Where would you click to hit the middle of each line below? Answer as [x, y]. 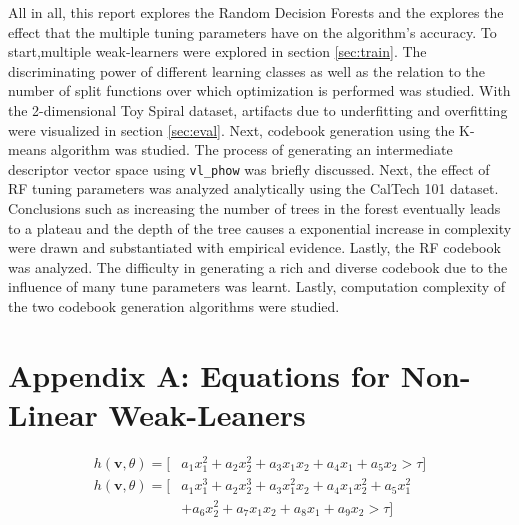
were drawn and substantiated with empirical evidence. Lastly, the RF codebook [254, 247]
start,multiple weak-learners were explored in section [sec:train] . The [217, 51]
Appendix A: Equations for [199, 374]
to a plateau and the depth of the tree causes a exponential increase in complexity [260, 227]
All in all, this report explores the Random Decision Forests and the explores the [256, 12]
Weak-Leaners [207, 413]
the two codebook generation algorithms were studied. [174, 305]
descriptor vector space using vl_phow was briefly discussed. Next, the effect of [249, 168]
